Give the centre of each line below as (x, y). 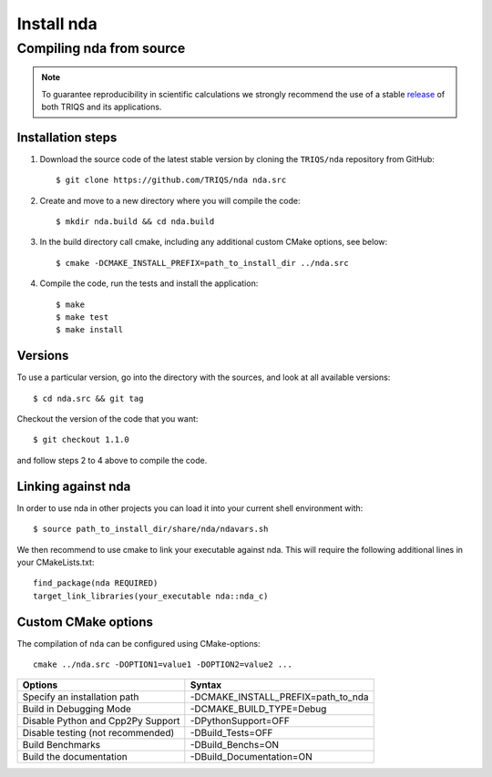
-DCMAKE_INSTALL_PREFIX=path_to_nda (279, 697)
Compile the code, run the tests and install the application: (149, 283)
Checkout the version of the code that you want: (108, 419)
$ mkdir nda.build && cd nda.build (135, 222)
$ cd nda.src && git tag (88, 398)
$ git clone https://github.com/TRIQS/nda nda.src (171, 180)
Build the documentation (75, 757)
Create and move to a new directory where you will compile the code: (170, 200)
